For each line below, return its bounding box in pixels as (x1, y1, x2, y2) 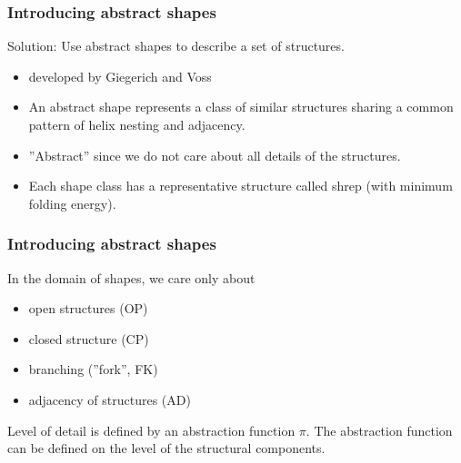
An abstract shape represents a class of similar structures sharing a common (28, 97, 454, 116)
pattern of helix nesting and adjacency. (28, 115, 246, 133)
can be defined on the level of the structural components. (7, 438, 326, 458)
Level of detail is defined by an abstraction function (7, 420, 296, 439)
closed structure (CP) (28, 329, 149, 348)
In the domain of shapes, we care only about (7, 268, 256, 287)
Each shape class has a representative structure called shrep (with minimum (28, 176, 453, 195)
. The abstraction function (306, 420, 453, 439)
